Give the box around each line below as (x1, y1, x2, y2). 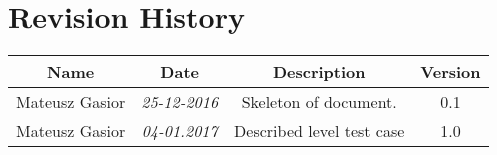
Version (420, 60, 481, 84)
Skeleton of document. (241, 90, 397, 114)
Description (272, 60, 366, 84)
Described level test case (234, 119, 405, 143)
